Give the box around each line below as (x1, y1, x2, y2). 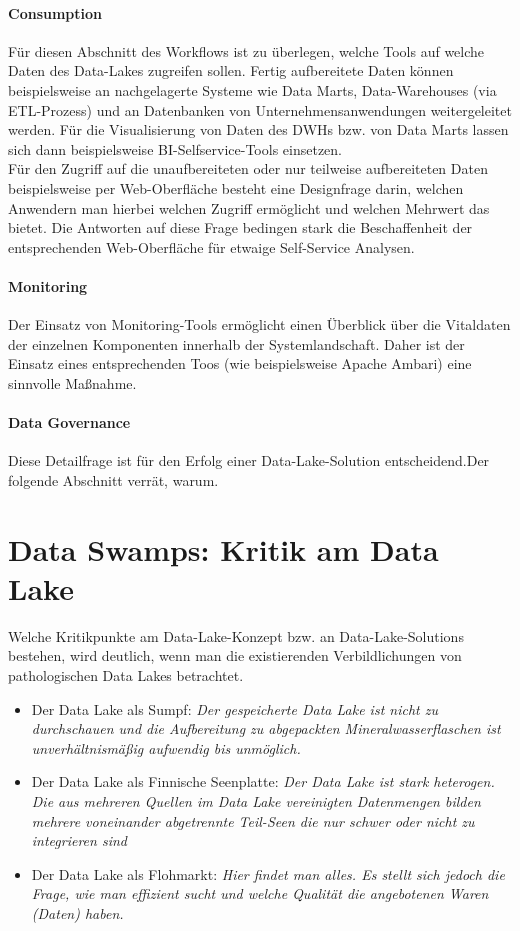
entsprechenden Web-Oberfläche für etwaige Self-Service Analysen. (8, 236, 415, 257)
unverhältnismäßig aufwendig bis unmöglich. (31, 737, 301, 758)
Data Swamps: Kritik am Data (8, 528, 439, 569)
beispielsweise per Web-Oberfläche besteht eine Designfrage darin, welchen (8, 177, 464, 198)
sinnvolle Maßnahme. (8, 372, 137, 393)
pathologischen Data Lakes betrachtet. (8, 664, 244, 685)
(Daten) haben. (31, 902, 124, 923)
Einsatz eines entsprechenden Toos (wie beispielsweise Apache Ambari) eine (8, 353, 472, 374)
